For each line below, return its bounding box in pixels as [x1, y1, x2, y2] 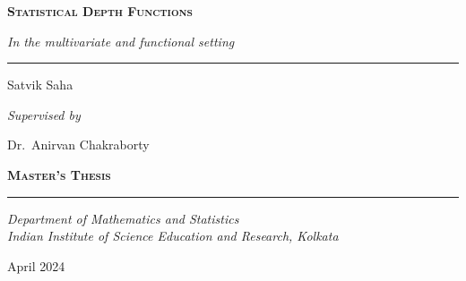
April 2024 [7, 256, 65, 275]
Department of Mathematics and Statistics [7, 209, 239, 227]
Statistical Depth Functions [7, 2, 193, 20]
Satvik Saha [7, 75, 73, 94]
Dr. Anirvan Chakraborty [7, 135, 150, 154]
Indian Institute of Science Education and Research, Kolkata [7, 226, 339, 245]
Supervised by [7, 105, 81, 123]
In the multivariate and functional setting [7, 31, 235, 50]
